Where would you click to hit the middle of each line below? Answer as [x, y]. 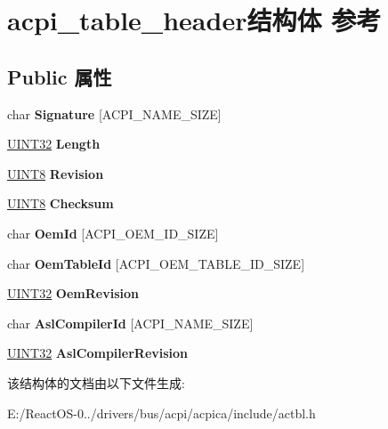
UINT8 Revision [56, 173]
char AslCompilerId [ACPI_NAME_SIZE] [130, 323]
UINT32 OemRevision [73, 293]
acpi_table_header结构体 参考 [194, 20]
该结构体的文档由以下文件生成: [96, 382]
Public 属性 [60, 76]
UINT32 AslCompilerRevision [98, 353]
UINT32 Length [54, 144]
